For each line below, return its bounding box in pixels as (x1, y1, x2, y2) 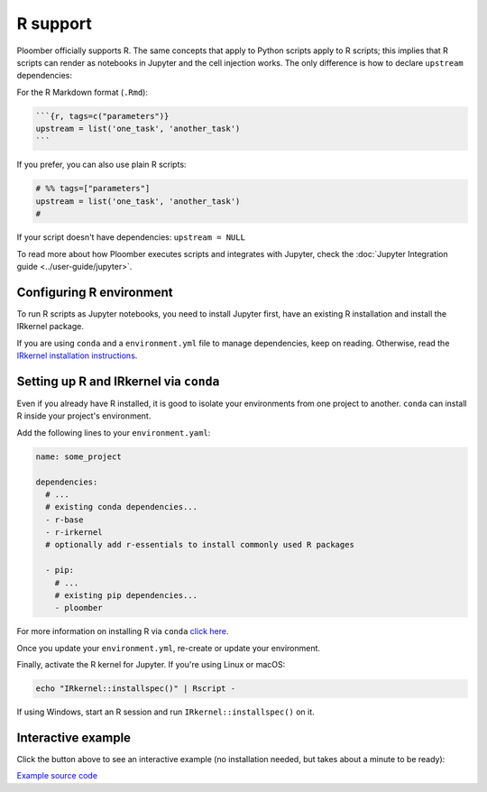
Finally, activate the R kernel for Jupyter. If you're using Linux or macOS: (16, 659, 286, 670)
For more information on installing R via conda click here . (16, 626, 229, 637)
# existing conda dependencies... (45, 502, 198, 512)
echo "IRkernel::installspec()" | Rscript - (35, 684, 236, 694)
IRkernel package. (16, 321, 85, 332)
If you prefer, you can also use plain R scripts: (16, 159, 187, 170)
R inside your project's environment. (16, 410, 152, 421)
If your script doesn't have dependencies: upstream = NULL (16, 232, 245, 243)
